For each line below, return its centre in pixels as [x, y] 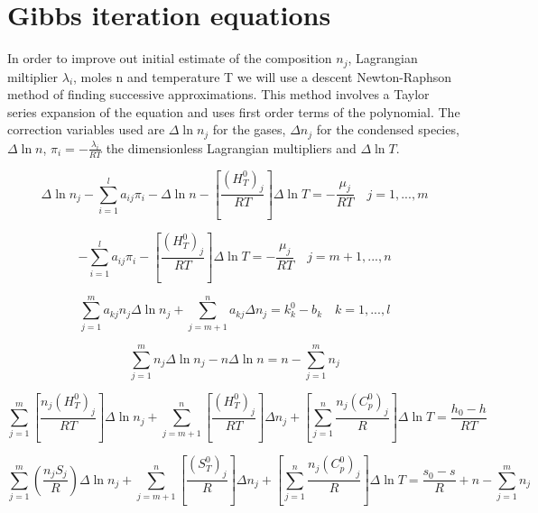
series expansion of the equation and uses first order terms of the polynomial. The [234, 111]
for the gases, [249, 129]
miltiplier [33, 76]
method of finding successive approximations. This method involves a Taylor [218, 94]
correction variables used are [86, 129]
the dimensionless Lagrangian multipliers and [231, 147]
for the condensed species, [388, 129]
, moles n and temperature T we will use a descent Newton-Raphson [263, 76]
